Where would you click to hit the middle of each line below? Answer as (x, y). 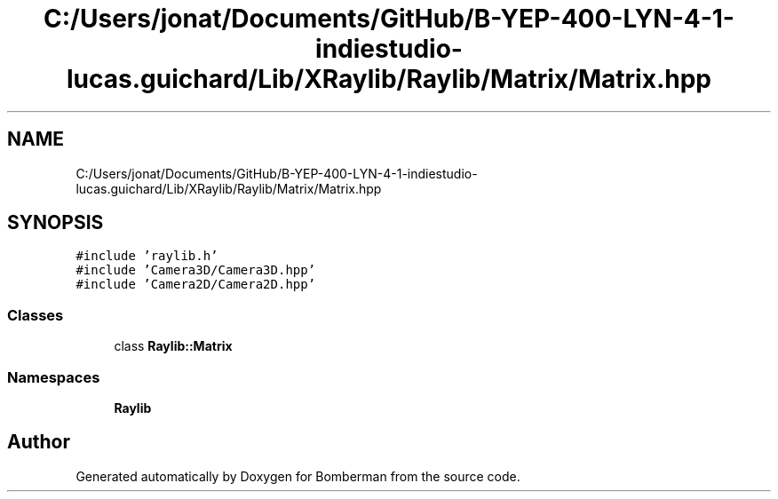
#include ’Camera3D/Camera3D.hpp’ (196, 270)
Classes (36, 315)
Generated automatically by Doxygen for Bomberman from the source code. (298, 476)
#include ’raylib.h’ (147, 256)
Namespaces (54, 377)
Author (39, 442)
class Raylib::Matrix (173, 346)
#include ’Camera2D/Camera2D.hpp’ (196, 285)
